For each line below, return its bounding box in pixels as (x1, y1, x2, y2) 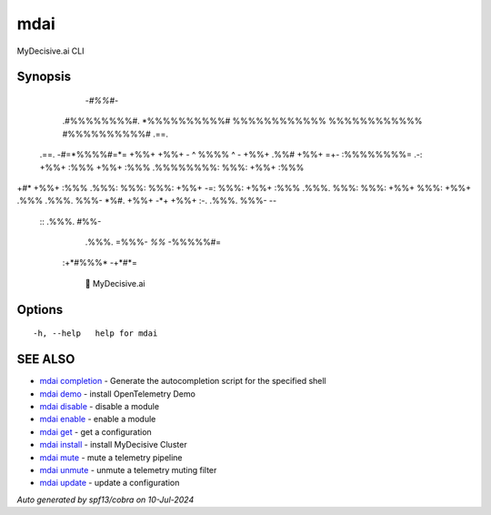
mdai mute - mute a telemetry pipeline (39, 451, 183, 463)
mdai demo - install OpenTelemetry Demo (39, 388, 195, 399)
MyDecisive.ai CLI (16, 45, 85, 56)
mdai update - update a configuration (39, 478, 180, 489)
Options (16, 301, 64, 318)
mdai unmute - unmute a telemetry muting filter (39, 464, 217, 475)
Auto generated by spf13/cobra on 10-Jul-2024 (16, 494, 195, 505)
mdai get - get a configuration (39, 426, 152, 437)
